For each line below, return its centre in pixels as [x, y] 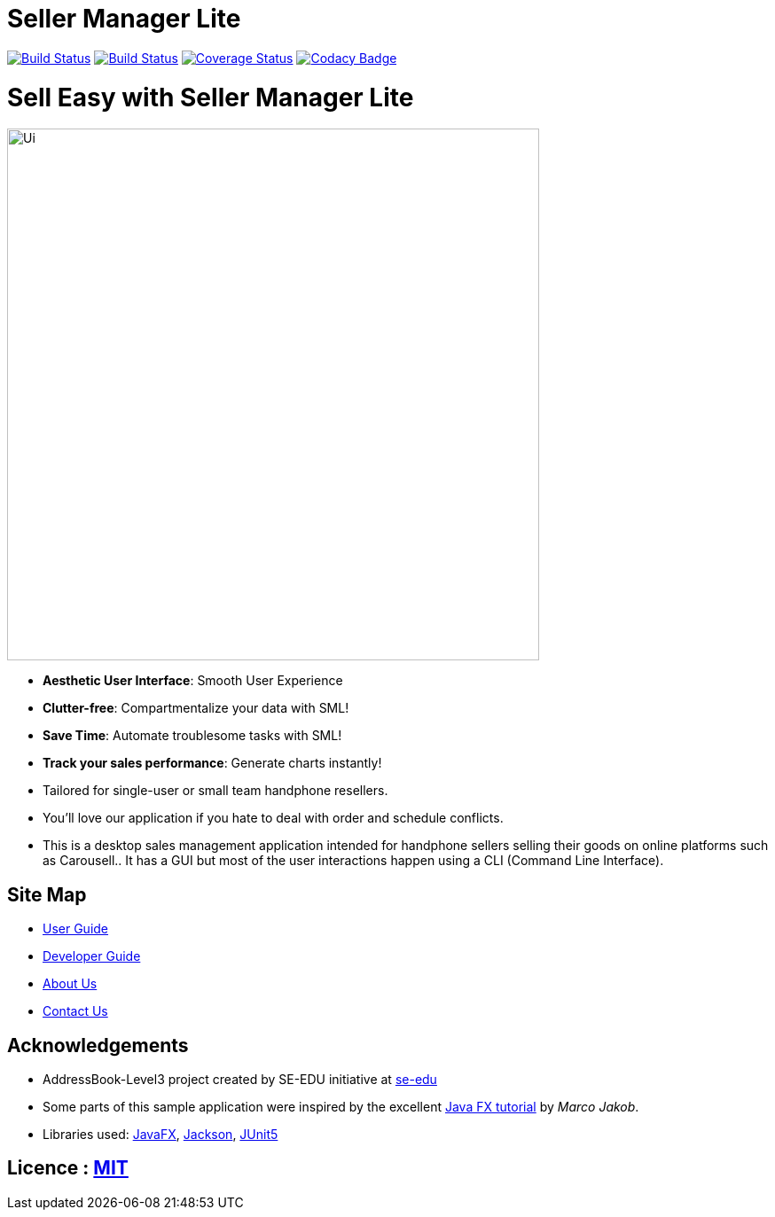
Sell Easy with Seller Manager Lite [211, 97]
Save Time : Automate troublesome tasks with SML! [192, 736]
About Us [70, 984]
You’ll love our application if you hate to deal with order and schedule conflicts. [273, 818]
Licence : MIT [68, 1168]
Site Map [47, 894]
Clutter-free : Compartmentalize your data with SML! [196, 708]
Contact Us [75, 1011]
